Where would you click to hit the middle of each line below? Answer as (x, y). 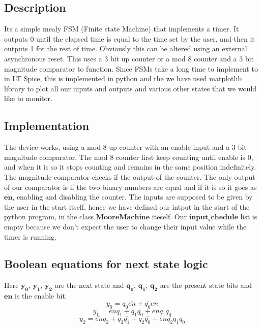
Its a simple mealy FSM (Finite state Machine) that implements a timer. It (122, 29)
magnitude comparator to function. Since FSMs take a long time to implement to (131, 68)
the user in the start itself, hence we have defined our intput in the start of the (127, 206)
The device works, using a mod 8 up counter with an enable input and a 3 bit (125, 147)
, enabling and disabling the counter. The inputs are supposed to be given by (133, 197)
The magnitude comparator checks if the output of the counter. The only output (130, 176)
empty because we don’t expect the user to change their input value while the (125, 226)
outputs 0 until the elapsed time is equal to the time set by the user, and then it (129, 38)
